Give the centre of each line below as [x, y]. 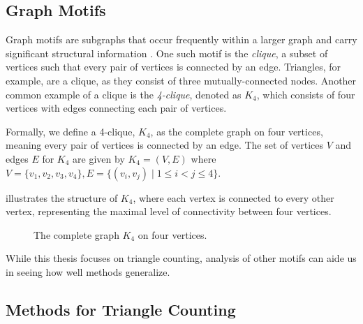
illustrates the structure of [62, 197]
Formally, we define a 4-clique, [71, 131]
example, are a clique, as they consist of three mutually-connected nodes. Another [181, 80]
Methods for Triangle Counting [121, 309]
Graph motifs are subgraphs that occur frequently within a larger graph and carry [181, 39]
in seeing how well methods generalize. [88, 271]
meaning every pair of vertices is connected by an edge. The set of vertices [164, 145]
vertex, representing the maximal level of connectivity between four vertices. [169, 211]
